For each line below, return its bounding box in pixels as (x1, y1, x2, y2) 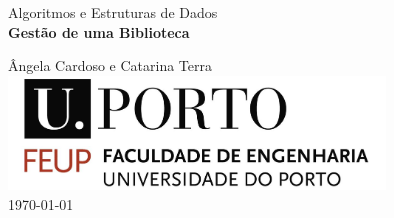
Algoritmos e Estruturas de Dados (8, 2, 218, 22)
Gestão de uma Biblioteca (8, 21, 190, 42)
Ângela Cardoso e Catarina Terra (8, 55, 213, 76)
